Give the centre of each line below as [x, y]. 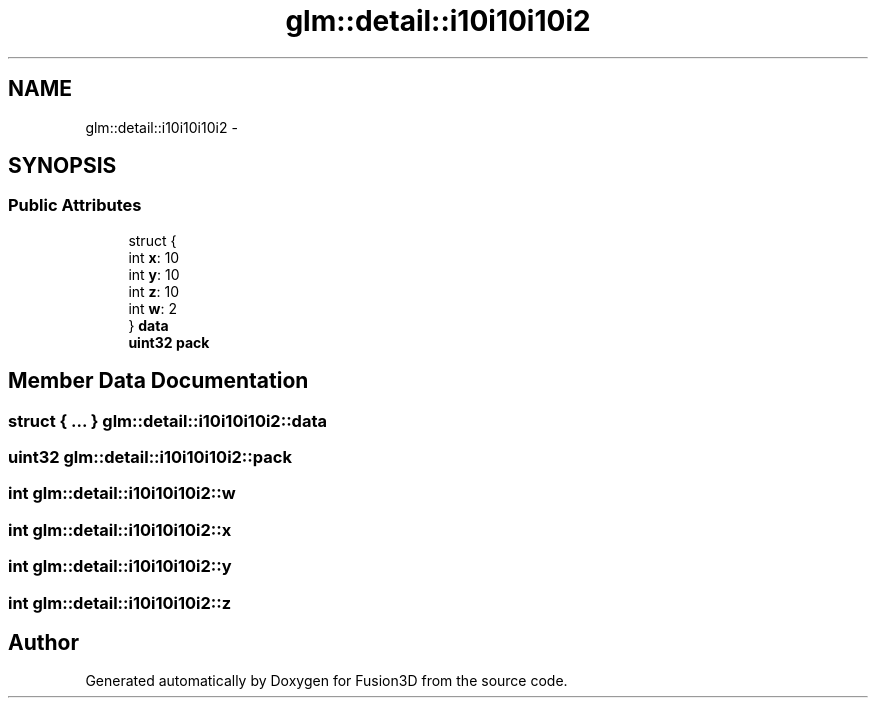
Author [43, 642]
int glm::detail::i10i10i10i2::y [120, 566]
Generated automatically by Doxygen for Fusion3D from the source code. [326, 681]
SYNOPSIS [62, 166]
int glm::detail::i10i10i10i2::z [120, 602]
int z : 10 [154, 291]
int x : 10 [154, 257]
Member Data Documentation [158, 381]
